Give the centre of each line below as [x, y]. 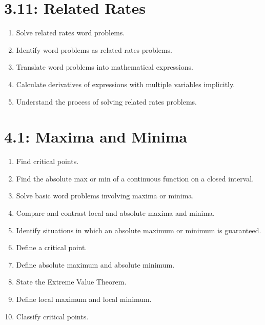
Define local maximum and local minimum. [84, 299]
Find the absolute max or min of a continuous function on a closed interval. [135, 178]
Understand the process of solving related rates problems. [107, 101]
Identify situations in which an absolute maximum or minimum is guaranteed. [139, 230]
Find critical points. [47, 161]
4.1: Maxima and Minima [96, 137]
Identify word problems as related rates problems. [94, 49]
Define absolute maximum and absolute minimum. [95, 264]
